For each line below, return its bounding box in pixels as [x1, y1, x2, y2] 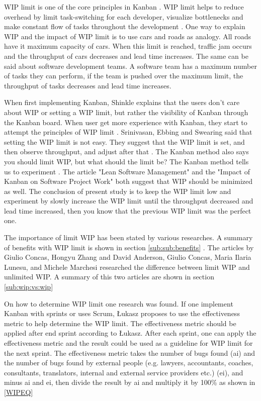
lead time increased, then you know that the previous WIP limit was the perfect [4, 205, 251, 216]
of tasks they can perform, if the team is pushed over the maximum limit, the [4, 70, 243, 81]
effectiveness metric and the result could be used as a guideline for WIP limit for [4, 338, 253, 348]
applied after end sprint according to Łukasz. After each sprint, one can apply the [4, 328, 256, 338]
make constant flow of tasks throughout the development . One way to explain [4, 21, 245, 32]
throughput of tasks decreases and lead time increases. [4, 80, 171, 90]
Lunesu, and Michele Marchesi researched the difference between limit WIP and [4, 261, 250, 272]
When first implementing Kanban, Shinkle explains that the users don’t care [4, 97, 240, 108]
